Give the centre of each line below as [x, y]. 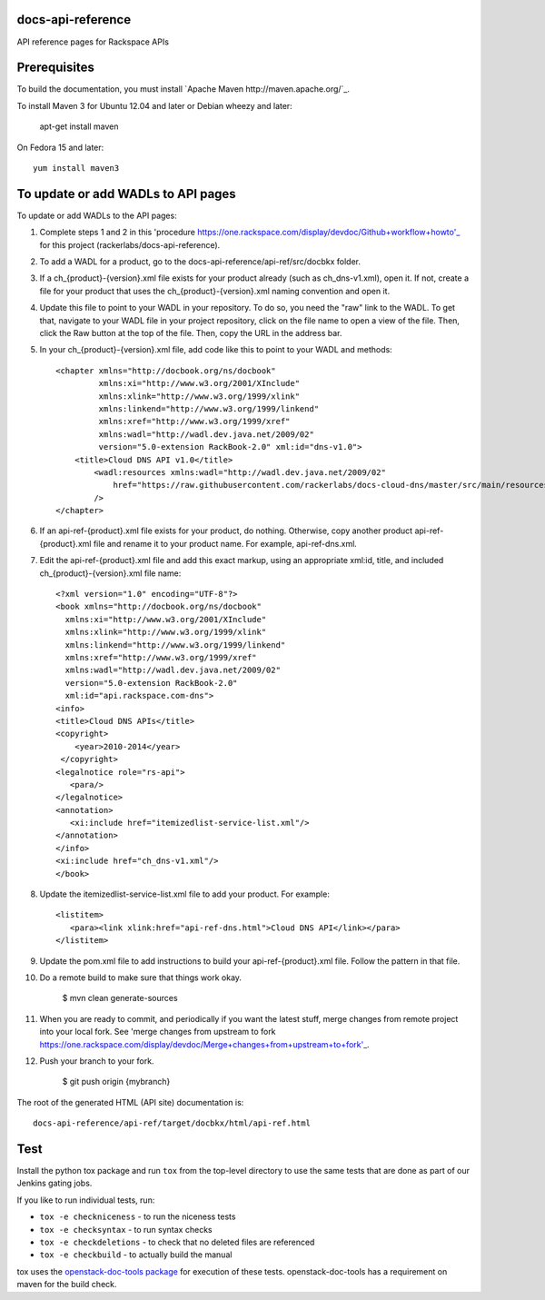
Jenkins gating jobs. [54, 1183]
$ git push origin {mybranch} [116, 1082]
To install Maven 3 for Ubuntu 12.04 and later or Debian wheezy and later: [154, 105]
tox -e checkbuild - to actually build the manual [136, 1255]
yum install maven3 [76, 168]
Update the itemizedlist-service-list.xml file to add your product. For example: [185, 894]
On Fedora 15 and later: [60, 147]
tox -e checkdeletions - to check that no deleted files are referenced [177, 1242]
